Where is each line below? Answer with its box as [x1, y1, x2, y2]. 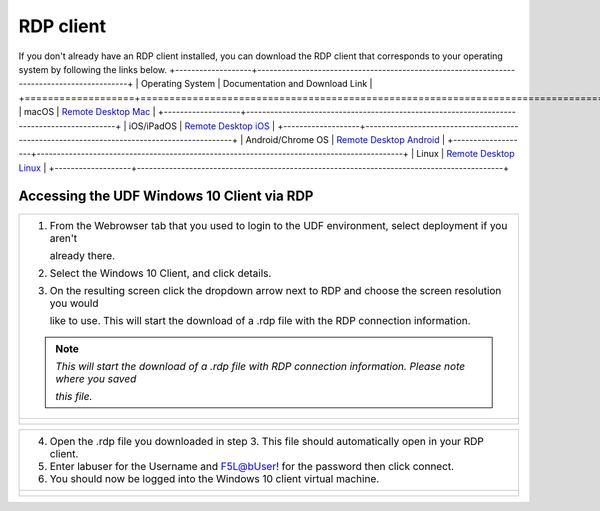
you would [49, 296, 99, 310]
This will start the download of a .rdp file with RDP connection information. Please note [55, 359, 465, 373]
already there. [49, 248, 115, 262]
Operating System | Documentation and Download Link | [140, 78, 373, 90]
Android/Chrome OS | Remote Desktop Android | [245, 133, 445, 145]
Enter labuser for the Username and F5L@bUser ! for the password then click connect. [49, 459, 455, 473]
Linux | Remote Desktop [416, 148, 515, 160]
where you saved [55, 371, 137, 385]
